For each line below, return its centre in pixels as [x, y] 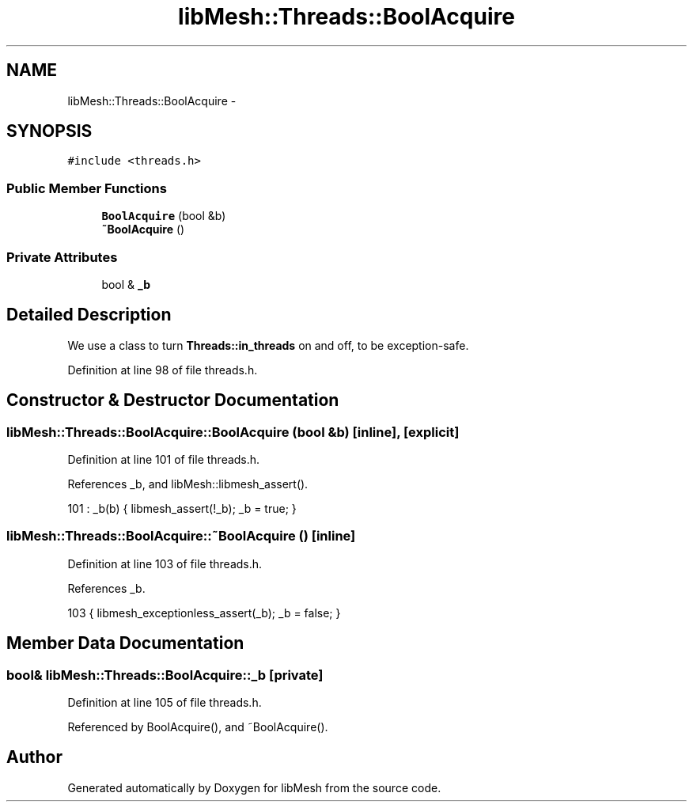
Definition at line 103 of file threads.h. [165, 563]
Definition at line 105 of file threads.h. [165, 702]
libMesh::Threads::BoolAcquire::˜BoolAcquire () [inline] [181, 536]
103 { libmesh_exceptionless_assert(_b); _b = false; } [204, 613]
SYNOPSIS [49, 131]
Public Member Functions [87, 188]
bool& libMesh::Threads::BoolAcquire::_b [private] [165, 675]
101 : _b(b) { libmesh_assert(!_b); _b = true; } [182, 508]
